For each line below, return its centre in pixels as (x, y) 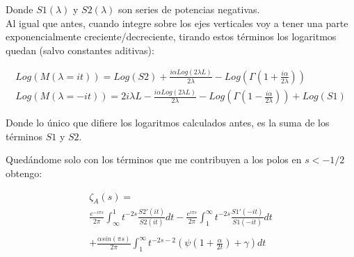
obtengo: (24, 173)
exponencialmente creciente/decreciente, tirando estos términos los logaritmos (171, 36)
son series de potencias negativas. (189, 9)
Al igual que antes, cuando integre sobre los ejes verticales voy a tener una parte (177, 23)
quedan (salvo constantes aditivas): (80, 50)
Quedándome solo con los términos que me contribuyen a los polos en (154, 159)
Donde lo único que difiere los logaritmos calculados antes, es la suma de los (168, 123)
